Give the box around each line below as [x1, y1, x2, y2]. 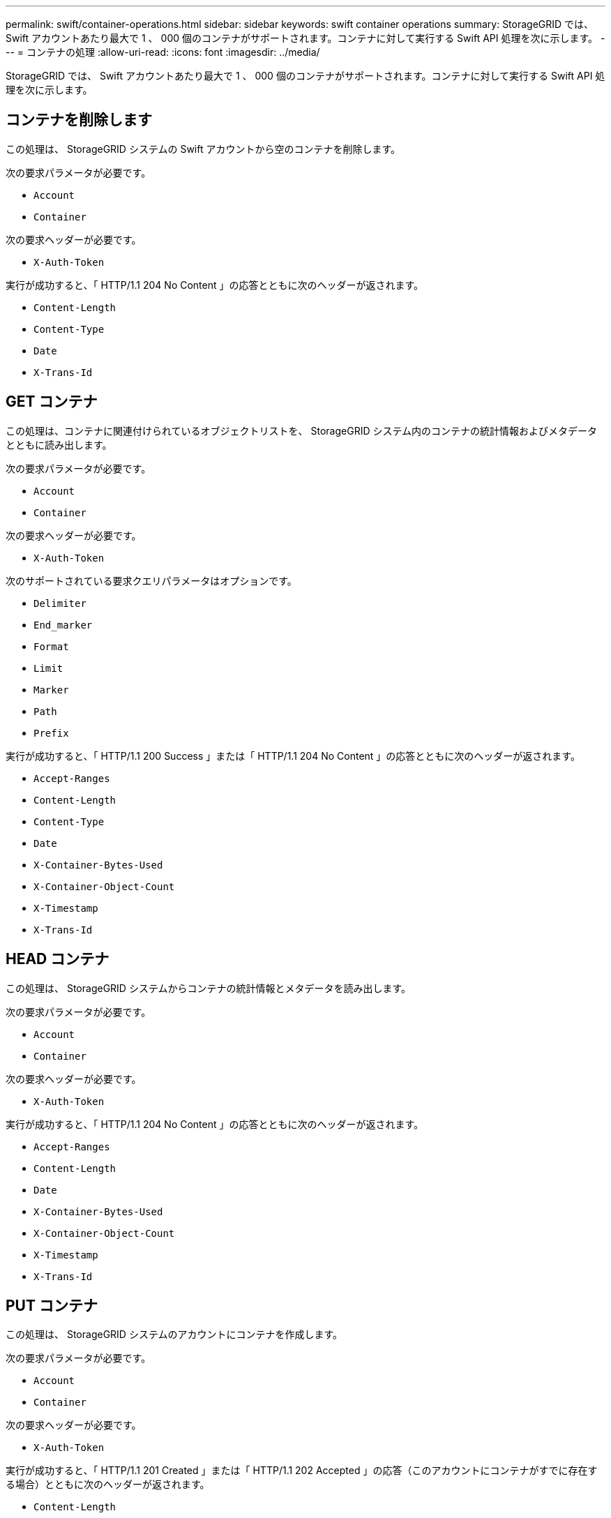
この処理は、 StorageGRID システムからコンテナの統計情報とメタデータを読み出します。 [6, 982, 412, 994]
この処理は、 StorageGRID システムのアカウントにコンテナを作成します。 [6, 1328, 343, 1341]
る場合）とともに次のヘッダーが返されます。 [6, 1478, 210, 1491]
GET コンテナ [6, 393, 98, 411]
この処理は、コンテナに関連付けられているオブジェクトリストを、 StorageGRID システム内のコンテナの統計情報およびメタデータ [6, 424, 598, 437]
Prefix [33, 727, 69, 739]
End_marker [33, 619, 93, 631]
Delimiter [33, 597, 86, 609]
